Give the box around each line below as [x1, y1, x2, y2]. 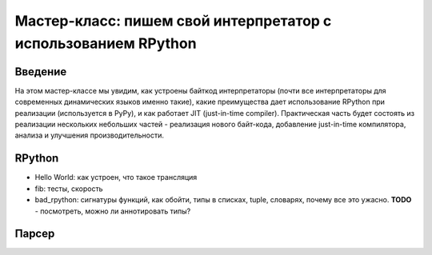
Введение [14, 65, 67, 78]
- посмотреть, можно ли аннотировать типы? [34, 206, 191, 216]
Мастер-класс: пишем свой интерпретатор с [14, 12, 332, 30]
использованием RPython [14, 34, 197, 52]
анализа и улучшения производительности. [14, 130, 164, 140]
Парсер [14, 227, 55, 241]
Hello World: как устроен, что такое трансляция [34, 173, 198, 182]
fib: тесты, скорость [34, 184, 103, 193]
